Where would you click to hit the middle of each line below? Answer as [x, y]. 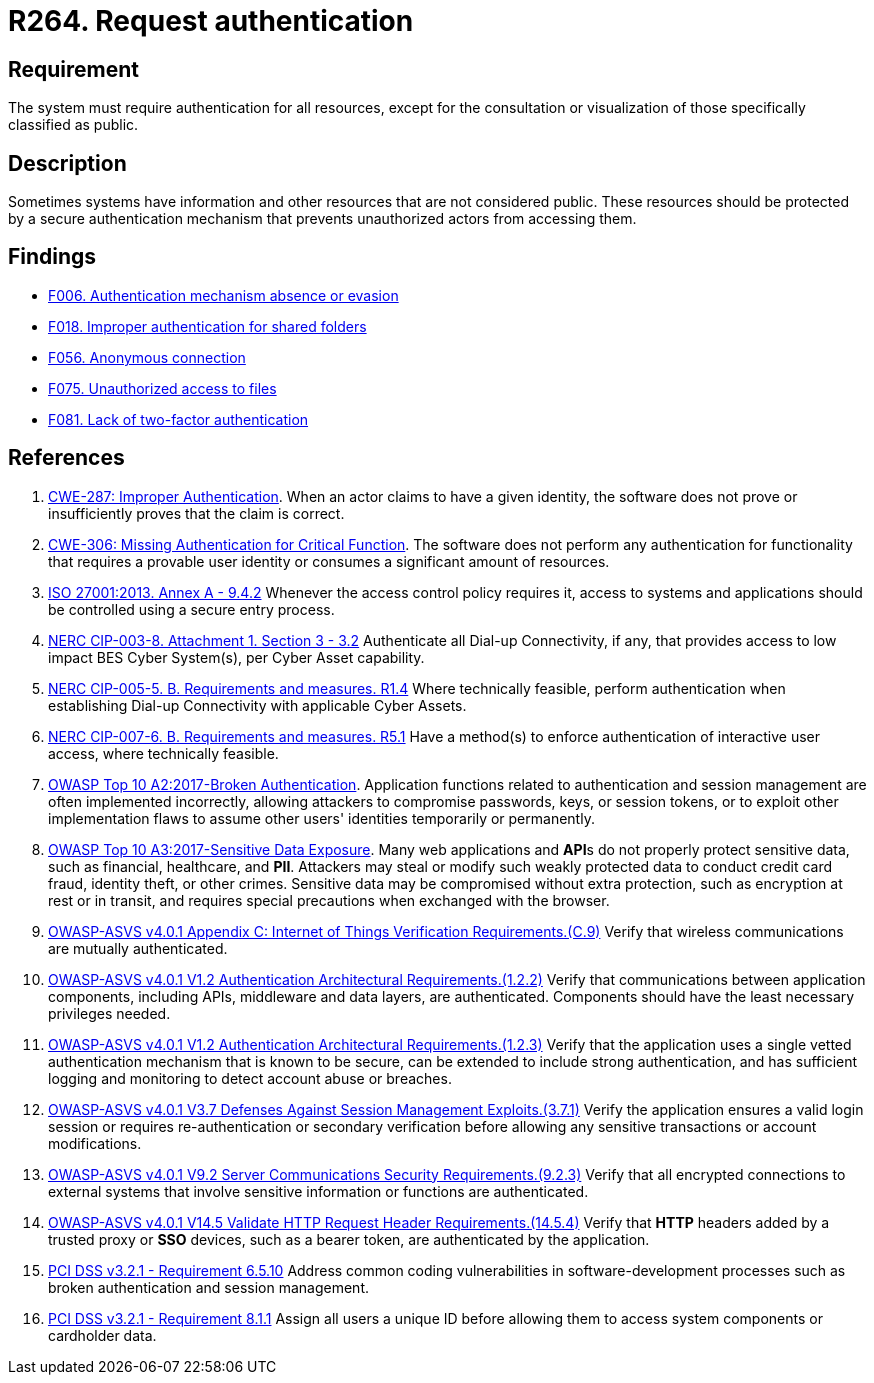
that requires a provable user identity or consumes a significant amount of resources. [329, 561]
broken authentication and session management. [209, 1287]
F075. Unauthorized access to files [162, 388]
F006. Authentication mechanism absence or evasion [223, 295]
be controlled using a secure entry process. [191, 609]
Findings [52, 257]
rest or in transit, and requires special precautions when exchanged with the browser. [329, 900]
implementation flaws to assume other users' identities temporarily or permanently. [321, 818]
